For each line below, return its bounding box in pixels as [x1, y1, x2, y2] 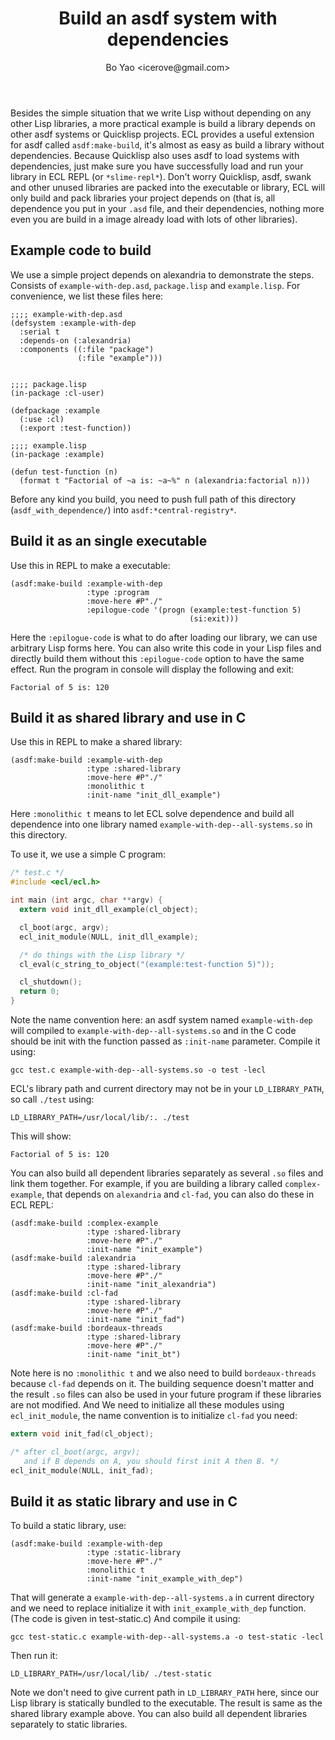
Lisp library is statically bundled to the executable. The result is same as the [10, 1697, 323, 1709]
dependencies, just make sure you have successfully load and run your [10, 160, 304, 172]
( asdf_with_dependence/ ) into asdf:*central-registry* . [10, 503, 237, 516]
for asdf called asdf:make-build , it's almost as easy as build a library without [10, 138, 325, 151]
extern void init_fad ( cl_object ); [10, 1429, 155, 1439]
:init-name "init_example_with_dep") [86, 1574, 244, 1584]
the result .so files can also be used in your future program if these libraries [10, 1388, 322, 1400]
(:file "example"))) [77, 353, 163, 363]
